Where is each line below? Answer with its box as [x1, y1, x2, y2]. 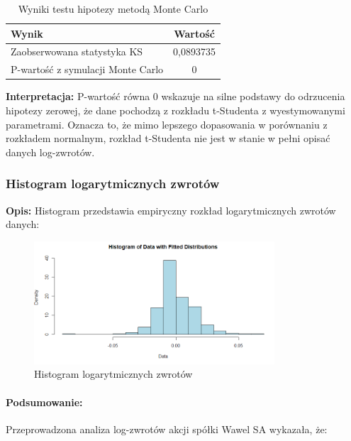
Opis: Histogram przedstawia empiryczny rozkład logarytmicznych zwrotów [6, 202, 336, 217]
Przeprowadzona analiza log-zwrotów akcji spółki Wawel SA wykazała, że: [6, 421, 328, 436]
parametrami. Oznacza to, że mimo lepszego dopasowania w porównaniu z [6, 116, 328, 131]
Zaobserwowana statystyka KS [11, 44, 143, 59]
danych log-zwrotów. [6, 144, 95, 159]
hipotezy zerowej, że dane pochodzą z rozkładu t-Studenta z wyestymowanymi [6, 102, 345, 117]
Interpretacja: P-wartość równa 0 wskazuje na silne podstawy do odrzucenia [6, 89, 345, 104]
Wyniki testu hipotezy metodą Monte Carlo [18, 1, 208, 16]
